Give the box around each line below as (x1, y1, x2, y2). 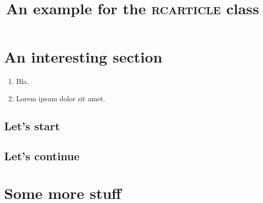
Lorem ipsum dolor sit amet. (16, 93, 106, 103)
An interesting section (4, 46, 163, 67)
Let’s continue (4, 148, 80, 163)
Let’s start (4, 118, 60, 133)
